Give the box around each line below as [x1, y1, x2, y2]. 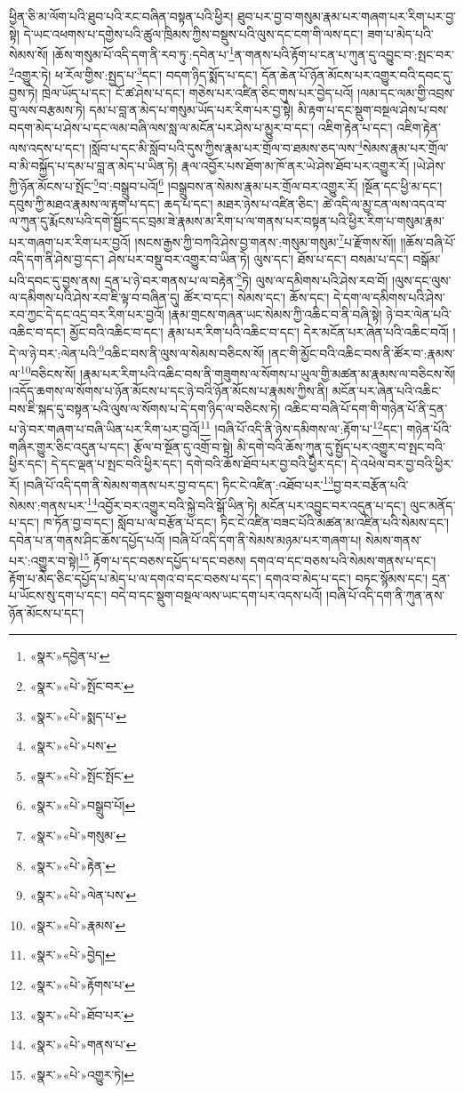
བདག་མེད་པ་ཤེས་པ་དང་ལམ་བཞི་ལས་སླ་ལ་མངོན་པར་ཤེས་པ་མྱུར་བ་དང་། [9, 117, 315, 136]
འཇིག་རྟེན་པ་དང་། [317, 117, 393, 136]
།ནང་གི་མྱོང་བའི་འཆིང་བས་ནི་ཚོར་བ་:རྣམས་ [268, 343, 455, 362]
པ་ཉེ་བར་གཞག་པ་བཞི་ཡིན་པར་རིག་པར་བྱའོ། [9, 419, 201, 438]
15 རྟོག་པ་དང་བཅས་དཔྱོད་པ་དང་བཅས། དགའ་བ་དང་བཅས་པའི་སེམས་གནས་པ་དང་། [78, 549, 436, 570]
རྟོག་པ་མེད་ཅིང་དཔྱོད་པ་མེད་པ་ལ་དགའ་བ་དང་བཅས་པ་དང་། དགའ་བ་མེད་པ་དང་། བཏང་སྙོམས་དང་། [9, 568, 428, 587]
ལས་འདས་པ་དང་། [9, 139, 85, 157]
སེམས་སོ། [9, 44, 49, 63]
